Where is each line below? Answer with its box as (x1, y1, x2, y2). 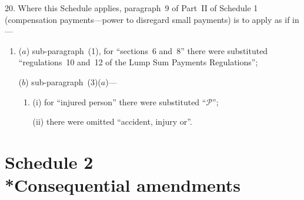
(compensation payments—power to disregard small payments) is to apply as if (5, 13, 290, 25)
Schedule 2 (5, 149, 93, 174)
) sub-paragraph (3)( (25, 75, 101, 88)
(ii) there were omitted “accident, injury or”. (32, 115, 192, 128)
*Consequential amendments (5, 173, 241, 197)
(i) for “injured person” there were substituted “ (32, 95, 206, 108)
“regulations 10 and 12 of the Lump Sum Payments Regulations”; (18, 56, 258, 68)
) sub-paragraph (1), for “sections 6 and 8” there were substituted (26, 44, 268, 56)
